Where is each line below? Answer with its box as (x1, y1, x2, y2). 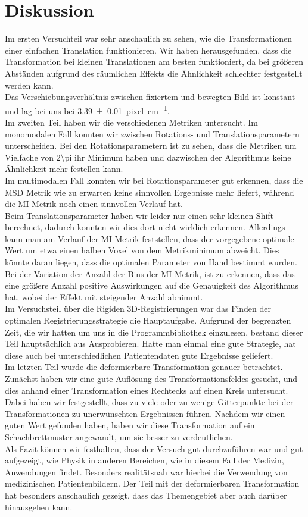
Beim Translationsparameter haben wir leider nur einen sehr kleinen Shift (5, 209, 274, 221)
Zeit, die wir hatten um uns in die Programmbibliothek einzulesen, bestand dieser (5, 325, 303, 338)
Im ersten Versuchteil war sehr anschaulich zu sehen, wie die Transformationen (5, 32, 293, 45)
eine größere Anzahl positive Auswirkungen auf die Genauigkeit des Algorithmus (5, 279, 298, 292)
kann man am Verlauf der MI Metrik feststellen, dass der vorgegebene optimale (5, 232, 294, 245)
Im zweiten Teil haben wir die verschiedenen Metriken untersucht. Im (5, 115, 258, 128)
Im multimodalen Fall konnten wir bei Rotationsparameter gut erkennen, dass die (5, 174, 303, 186)
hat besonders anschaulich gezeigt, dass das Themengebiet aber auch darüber (5, 488, 287, 501)
